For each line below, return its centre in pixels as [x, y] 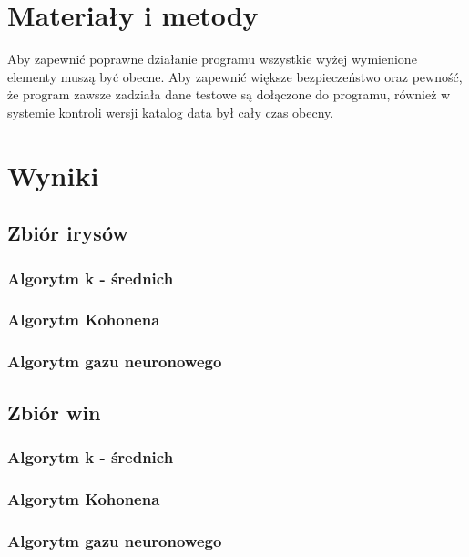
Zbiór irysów [68, 233]
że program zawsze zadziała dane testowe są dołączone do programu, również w [229, 94]
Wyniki [53, 175]
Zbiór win [54, 412]
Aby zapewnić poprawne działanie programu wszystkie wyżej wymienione [212, 59]
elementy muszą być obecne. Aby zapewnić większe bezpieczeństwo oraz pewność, [235, 76]
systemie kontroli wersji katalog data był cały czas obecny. [171, 112]
